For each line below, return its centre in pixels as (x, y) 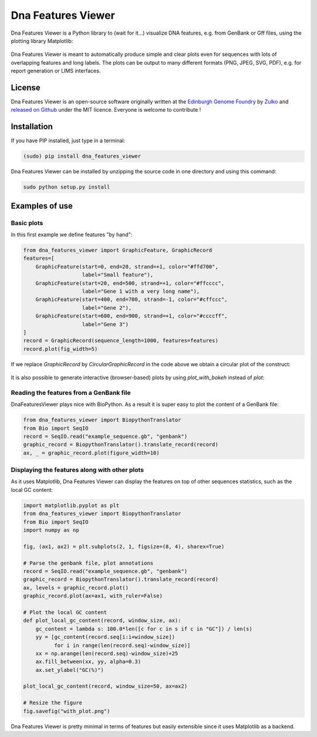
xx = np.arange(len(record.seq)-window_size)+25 (107, 653)
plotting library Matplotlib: (42, 41)
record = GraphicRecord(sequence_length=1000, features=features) (121, 341)
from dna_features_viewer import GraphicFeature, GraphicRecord (118, 250)
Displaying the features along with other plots (77, 470)
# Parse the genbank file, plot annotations (88, 563)
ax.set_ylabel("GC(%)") (70, 670)
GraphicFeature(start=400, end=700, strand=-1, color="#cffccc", (131, 299)
